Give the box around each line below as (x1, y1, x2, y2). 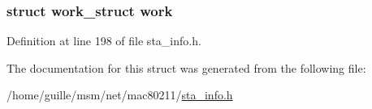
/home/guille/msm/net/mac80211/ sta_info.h (6, 86, 233, 103)
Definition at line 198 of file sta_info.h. (6, 32, 201, 49)
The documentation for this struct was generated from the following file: (6, 59, 366, 76)
